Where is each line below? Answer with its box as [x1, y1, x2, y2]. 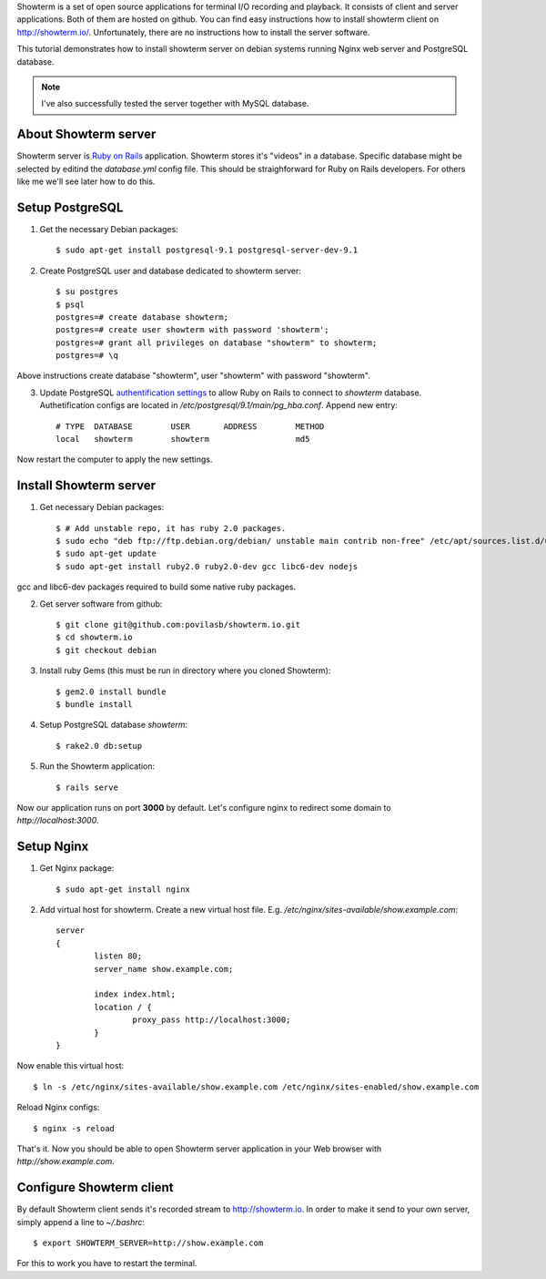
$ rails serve [56, 782, 118, 793]
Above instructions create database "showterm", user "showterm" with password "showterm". [16, 370, 370, 382]
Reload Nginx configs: [16, 1102, 100, 1113]
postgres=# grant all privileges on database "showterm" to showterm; [56, 337, 378, 348]
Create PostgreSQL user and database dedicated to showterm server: [39, 265, 302, 276]
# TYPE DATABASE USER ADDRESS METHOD [56, 421, 325, 432]
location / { [94, 1002, 152, 1012]
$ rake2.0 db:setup [56, 741, 143, 751]
